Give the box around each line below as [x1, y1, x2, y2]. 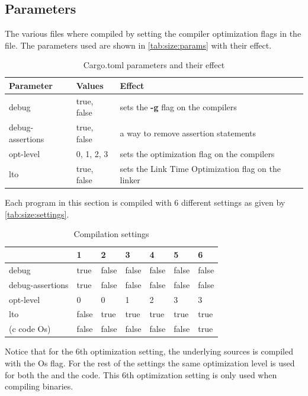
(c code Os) [9, 322, 51, 335]
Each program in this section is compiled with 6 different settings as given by [5, 196, 285, 209]
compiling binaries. [5, 380, 73, 392]
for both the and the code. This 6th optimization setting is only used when [5, 368, 277, 381]
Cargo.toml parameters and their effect [83, 59, 225, 71]
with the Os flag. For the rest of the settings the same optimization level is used [5, 356, 295, 369]
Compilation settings [73, 228, 149, 240]
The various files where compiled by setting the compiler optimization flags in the [5, 27, 301, 40]
